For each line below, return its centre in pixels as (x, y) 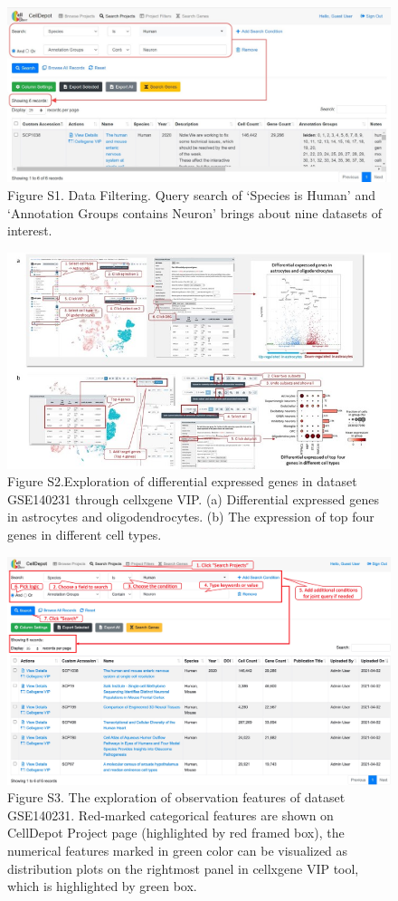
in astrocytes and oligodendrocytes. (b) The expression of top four (191, 517)
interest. (30, 230)
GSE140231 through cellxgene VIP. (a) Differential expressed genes (193, 498)
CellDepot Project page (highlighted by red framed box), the (176, 833)
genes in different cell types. (85, 534)
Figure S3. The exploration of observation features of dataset (176, 797)
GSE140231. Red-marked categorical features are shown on (171, 815)
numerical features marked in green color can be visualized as (178, 851)
